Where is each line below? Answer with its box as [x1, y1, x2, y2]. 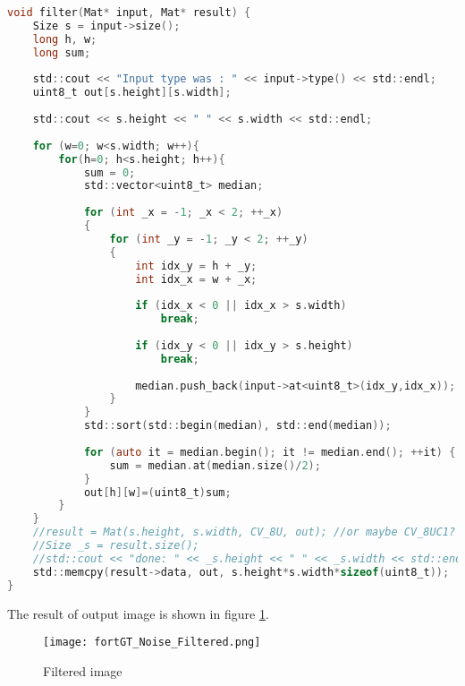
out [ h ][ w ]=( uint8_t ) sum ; [83, 485, 232, 499]
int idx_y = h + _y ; [135, 259, 258, 272]
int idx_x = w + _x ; [135, 272, 258, 286]
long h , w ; [32, 32, 97, 46]
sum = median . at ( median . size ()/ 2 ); [109, 459, 321, 472]
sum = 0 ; [83, 166, 136, 179]
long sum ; [32, 46, 91, 59]
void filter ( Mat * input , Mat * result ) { [7, 6, 251, 19]
